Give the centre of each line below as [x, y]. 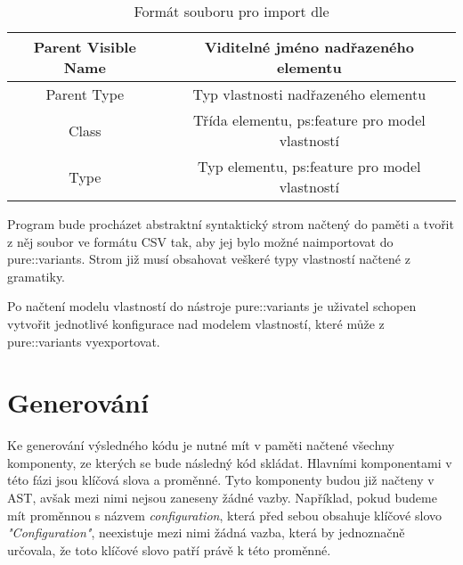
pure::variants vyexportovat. [84, 341]
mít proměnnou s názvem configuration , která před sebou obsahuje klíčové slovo [225, 515]
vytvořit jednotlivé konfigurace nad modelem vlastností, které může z [196, 323]
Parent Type [85, 94]
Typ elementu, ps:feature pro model [309, 166]
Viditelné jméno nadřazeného [309, 47]
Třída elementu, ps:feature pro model [309, 120]
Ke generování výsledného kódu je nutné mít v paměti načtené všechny [201, 445]
